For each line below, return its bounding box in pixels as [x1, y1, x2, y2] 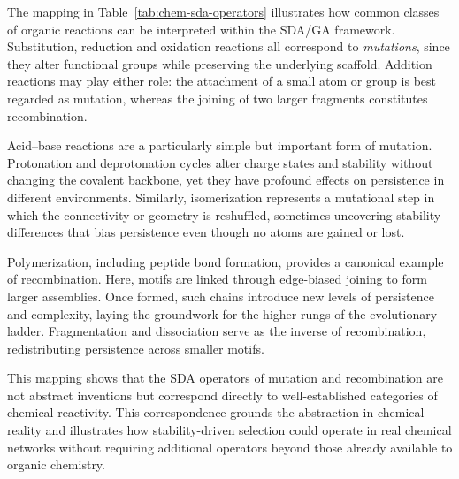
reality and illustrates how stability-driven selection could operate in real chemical [7, 421, 452, 439]
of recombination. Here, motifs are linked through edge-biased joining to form [7, 270, 427, 288]
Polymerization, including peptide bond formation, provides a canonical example [7, 252, 444, 270]
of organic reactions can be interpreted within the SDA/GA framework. [7, 19, 395, 38]
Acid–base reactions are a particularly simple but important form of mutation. [7, 136, 432, 155]
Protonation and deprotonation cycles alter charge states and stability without [7, 153, 433, 171]
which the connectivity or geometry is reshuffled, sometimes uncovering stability [7, 205, 441, 224]
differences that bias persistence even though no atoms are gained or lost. [7, 223, 405, 241]
